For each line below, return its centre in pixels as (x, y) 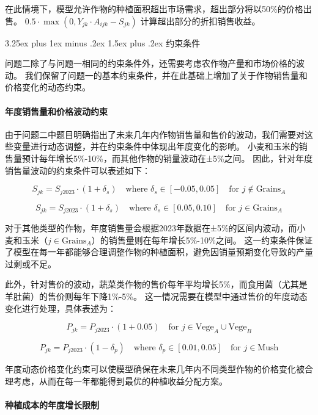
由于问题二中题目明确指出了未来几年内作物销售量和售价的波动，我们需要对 (155, 134)
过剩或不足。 (31, 263)
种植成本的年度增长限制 (52, 404)
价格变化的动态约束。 (48, 87)
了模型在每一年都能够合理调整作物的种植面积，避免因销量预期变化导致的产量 (159, 252)
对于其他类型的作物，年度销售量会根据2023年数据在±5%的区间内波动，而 (151, 228)
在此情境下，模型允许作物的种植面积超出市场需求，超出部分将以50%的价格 (154, 9)
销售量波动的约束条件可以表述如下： (78, 170)
